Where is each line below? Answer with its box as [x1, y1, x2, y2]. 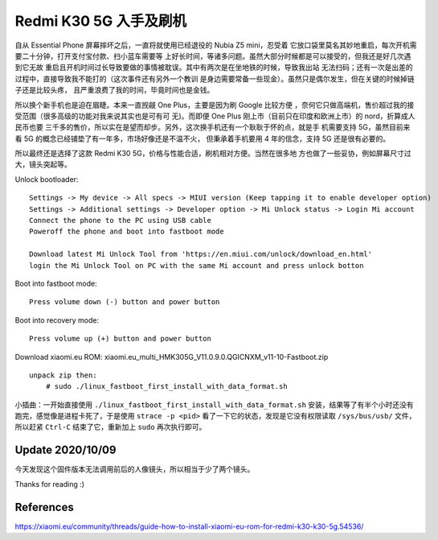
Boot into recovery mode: [14, 315, 100, 325]
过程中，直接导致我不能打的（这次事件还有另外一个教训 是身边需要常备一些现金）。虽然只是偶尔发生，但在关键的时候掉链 [14, 73, 415, 84]
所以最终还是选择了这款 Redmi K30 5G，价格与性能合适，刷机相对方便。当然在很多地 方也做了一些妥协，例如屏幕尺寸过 [14, 149, 411, 159]
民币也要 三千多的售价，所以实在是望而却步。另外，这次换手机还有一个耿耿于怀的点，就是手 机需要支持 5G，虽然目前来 [14, 122, 411, 132]
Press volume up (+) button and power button [29, 334, 212, 344]
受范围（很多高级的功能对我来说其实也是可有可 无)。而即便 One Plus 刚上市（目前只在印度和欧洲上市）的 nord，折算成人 [14, 111, 415, 121]
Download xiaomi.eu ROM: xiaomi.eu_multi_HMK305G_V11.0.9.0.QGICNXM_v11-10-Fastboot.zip [14, 352, 329, 361]
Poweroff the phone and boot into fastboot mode [29, 227, 224, 237]
